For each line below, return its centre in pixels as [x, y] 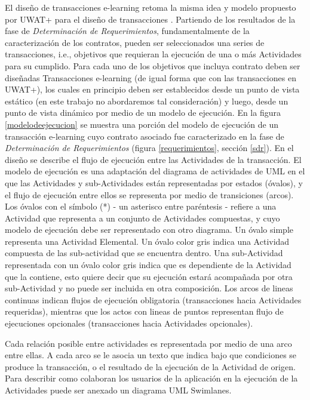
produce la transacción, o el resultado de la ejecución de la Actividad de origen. [150, 366]
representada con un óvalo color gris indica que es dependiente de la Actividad [148, 265]
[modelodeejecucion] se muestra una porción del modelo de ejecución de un [142, 124]
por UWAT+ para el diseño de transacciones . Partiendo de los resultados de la [150, 19]
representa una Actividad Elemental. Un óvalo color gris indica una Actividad [147, 241]
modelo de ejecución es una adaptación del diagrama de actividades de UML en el [155, 171]
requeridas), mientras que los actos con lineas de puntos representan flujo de [144, 311]
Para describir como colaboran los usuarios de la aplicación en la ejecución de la [151, 378]
